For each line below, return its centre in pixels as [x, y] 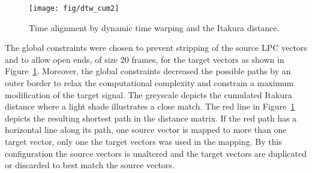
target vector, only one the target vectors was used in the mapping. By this [143, 141]
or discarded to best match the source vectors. [90, 165]
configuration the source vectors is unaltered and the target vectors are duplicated [156, 153]
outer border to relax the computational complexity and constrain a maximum [149, 83]
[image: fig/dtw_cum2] [74, 8]
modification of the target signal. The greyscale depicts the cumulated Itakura [148, 94]
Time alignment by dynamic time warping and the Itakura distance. [154, 27]
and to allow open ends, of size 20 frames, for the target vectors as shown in [145, 59]
